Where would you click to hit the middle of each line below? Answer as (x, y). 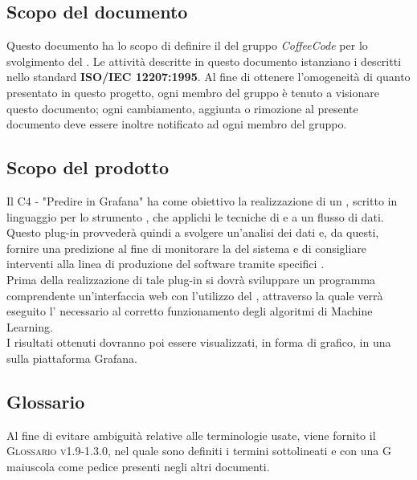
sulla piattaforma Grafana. (72, 358)
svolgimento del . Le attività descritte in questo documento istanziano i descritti (204, 61)
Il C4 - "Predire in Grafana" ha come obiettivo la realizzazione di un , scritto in (202, 200)
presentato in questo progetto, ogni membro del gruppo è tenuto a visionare (193, 92)
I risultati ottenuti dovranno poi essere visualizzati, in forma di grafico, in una (199, 342)
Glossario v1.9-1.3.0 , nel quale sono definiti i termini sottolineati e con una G (199, 451)
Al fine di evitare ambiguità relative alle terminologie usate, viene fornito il (191, 435)
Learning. (30, 326)
